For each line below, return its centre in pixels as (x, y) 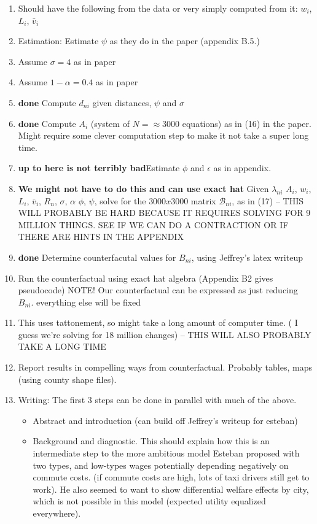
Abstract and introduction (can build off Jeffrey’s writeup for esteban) (165, 420)
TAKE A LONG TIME (62, 346)
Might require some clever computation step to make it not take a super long (163, 135)
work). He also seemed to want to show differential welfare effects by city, (171, 489)
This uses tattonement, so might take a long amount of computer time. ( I (158, 322)
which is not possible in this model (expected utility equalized (149, 501)
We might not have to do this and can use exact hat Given (143, 188)
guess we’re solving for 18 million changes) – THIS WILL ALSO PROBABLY (165, 334)
